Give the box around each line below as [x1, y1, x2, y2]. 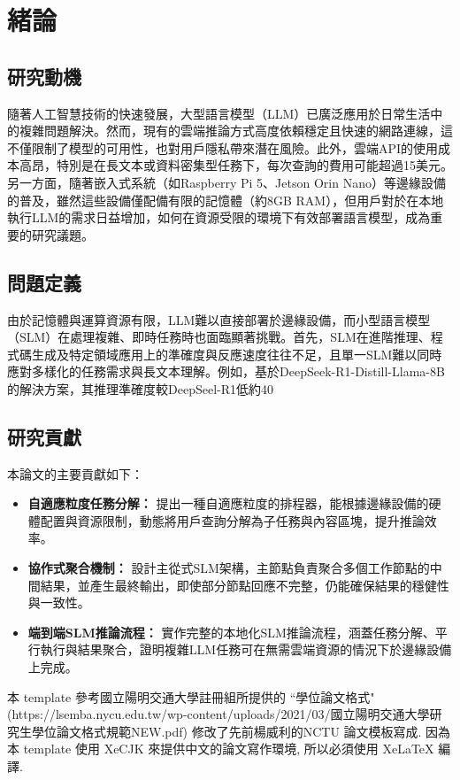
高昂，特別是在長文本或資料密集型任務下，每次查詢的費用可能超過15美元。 [19, 156, 453, 174]
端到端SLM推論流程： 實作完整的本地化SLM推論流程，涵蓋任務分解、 [27, 622, 435, 641]
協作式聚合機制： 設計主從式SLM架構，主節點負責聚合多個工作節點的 [27, 559, 430, 577]
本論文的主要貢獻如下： [7, 464, 143, 483]
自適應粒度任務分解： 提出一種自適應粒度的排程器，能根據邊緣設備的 [27, 494, 429, 513]
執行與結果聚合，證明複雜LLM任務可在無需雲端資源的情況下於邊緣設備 [40, 640, 452, 659]
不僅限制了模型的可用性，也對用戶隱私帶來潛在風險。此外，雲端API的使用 [7, 138, 439, 157]
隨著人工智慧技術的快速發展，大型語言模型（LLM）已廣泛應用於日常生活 [7, 104, 431, 122]
